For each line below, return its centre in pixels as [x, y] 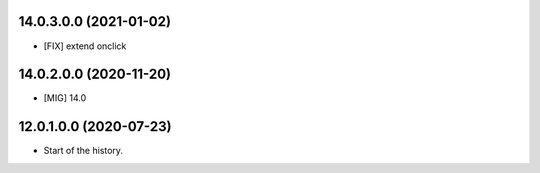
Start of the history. [83, 151]
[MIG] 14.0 [65, 98]
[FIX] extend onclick [85, 46]
